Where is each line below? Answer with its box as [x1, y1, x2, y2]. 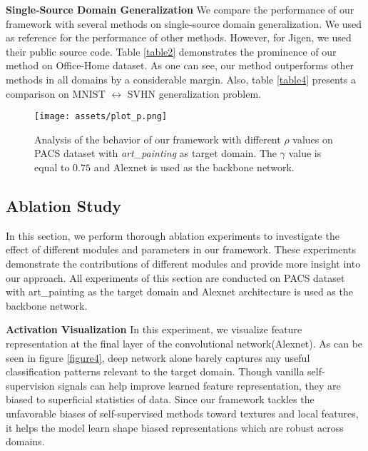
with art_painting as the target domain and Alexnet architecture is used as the [6, 284, 353, 299]
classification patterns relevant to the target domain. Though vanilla [6, 364, 305, 379]
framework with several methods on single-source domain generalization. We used [6, 16, 362, 31]
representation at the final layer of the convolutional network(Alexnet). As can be [6, 335, 363, 350]
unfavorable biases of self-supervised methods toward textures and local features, [6, 405, 359, 420]
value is [288, 146, 322, 161]
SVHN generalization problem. [127, 86, 261, 101]
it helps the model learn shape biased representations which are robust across [6, 420, 344, 435]
